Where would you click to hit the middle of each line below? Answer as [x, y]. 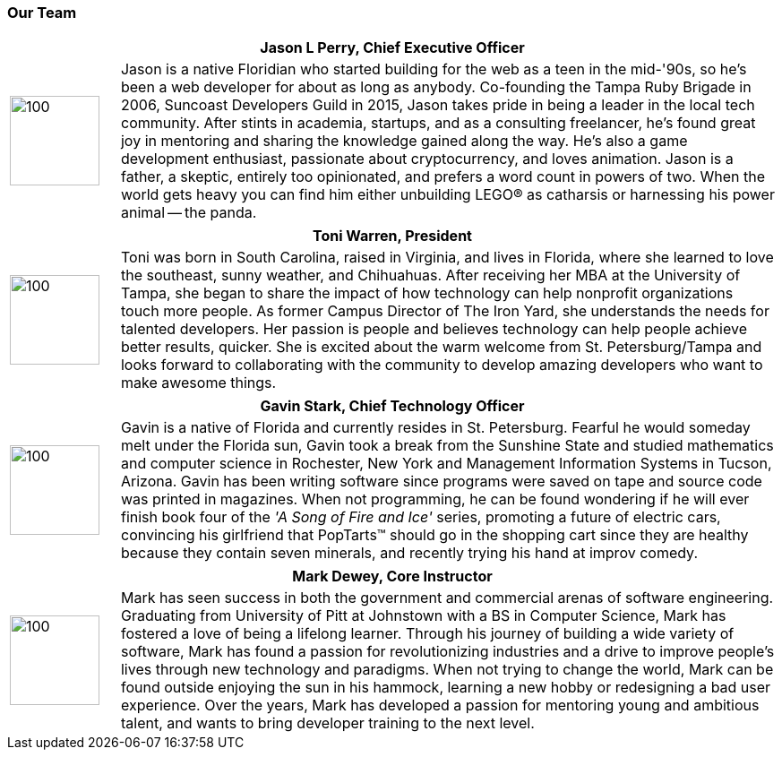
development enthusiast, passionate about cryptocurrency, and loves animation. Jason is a [427, 159]
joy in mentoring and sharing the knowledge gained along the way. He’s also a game [404, 141]
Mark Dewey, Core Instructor [392, 576]
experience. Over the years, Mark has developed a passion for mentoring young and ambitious [440, 705]
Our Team [42, 13]
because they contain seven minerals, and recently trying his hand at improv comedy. [409, 553]
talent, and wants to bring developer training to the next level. [327, 723]
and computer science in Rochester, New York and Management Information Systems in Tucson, [446, 464]
